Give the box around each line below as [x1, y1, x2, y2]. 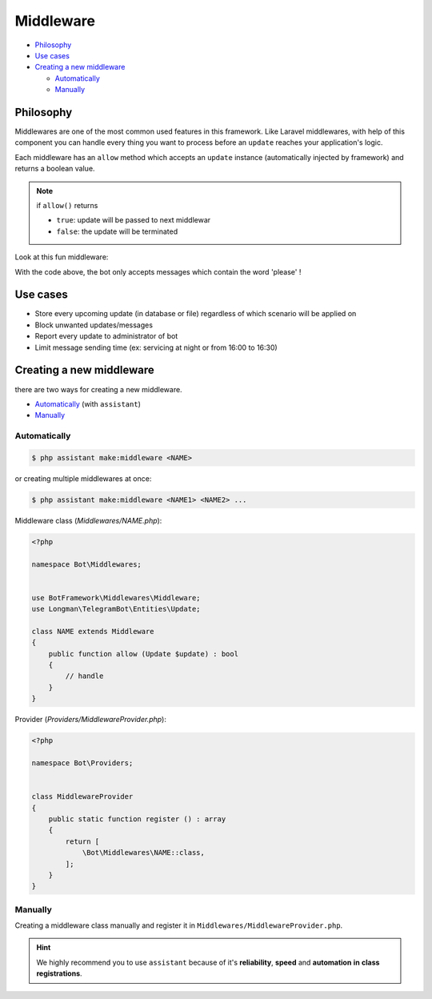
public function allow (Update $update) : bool [48, 649, 239, 658]
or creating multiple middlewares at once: [14, 473, 152, 483]
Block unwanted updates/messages [34, 320, 154, 330]
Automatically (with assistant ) [34, 399, 142, 408]
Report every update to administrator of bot [34, 331, 178, 341]
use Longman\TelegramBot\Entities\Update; [31, 604, 201, 614]
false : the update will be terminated [56, 227, 178, 236]
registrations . [36, 969, 83, 978]
